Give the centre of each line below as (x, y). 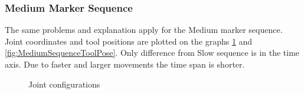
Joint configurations (64, 84)
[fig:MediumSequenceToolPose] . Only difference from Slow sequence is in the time (152, 53)
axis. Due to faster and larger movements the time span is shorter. (125, 64)
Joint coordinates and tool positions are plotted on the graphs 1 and (129, 41)
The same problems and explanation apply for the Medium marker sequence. (144, 30)
